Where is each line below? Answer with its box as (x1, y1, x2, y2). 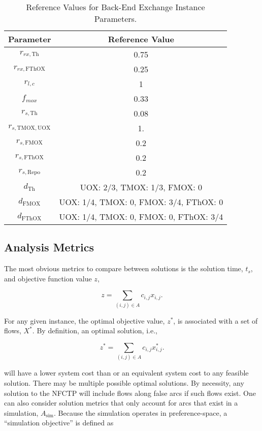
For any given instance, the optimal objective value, (4, 315, 165, 326)
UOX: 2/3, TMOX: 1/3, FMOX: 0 (80, 181, 202, 193)
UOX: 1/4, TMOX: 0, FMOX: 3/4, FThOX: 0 (59, 196, 223, 208)
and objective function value (4, 273, 92, 283)
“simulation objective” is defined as (4, 417, 114, 428)
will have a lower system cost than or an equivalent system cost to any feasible (4, 367, 249, 378)
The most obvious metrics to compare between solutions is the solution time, (4, 263, 243, 274)
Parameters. (94, 13, 137, 24)
